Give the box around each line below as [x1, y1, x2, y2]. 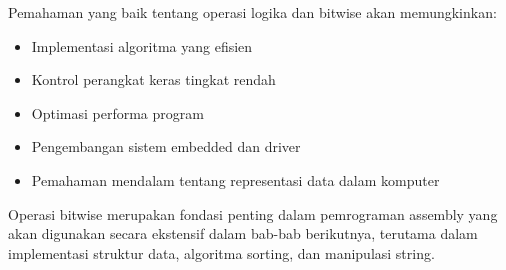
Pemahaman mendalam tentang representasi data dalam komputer [31, 169, 440, 190]
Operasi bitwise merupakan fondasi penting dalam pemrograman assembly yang [8, 203, 498, 224]
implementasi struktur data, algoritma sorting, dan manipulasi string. [8, 242, 435, 263]
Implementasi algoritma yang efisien [31, 35, 253, 56]
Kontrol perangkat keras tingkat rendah [31, 69, 276, 90]
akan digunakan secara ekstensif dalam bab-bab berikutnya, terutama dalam [8, 223, 478, 244]
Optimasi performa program [31, 102, 204, 123]
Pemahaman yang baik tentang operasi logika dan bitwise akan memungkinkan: [8, 2, 497, 22]
